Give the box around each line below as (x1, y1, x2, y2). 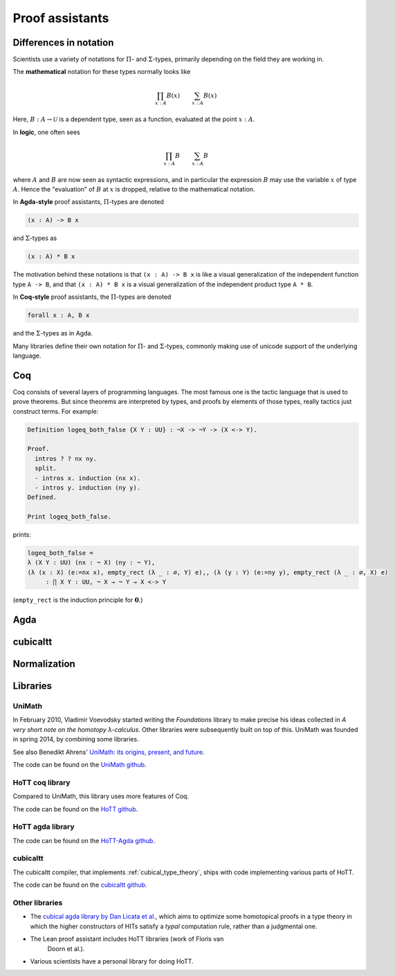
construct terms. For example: (12, 407, 99, 415)
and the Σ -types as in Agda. (12, 329, 93, 338)
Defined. (27, 493, 57, 501)
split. (35, 464, 57, 472)
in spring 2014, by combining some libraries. (12, 735, 139, 744)
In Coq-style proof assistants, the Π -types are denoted (12, 293, 172, 301)
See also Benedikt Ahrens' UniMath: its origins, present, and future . (12, 748, 205, 756)
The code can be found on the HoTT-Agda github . (12, 836, 156, 845)
